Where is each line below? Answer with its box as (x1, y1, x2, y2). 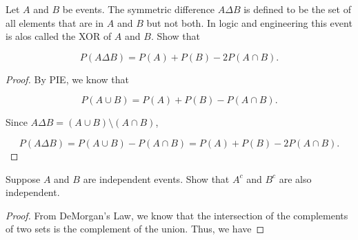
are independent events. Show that (83, 171, 230, 186)
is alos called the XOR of (6, 29, 112, 43)
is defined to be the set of (243, 2, 351, 16)
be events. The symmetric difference (62, 2, 215, 16)
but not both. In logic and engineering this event (146, 15, 352, 30)
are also (279, 171, 312, 186)
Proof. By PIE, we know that (6, 72, 130, 86)
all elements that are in (6, 15, 104, 30)
